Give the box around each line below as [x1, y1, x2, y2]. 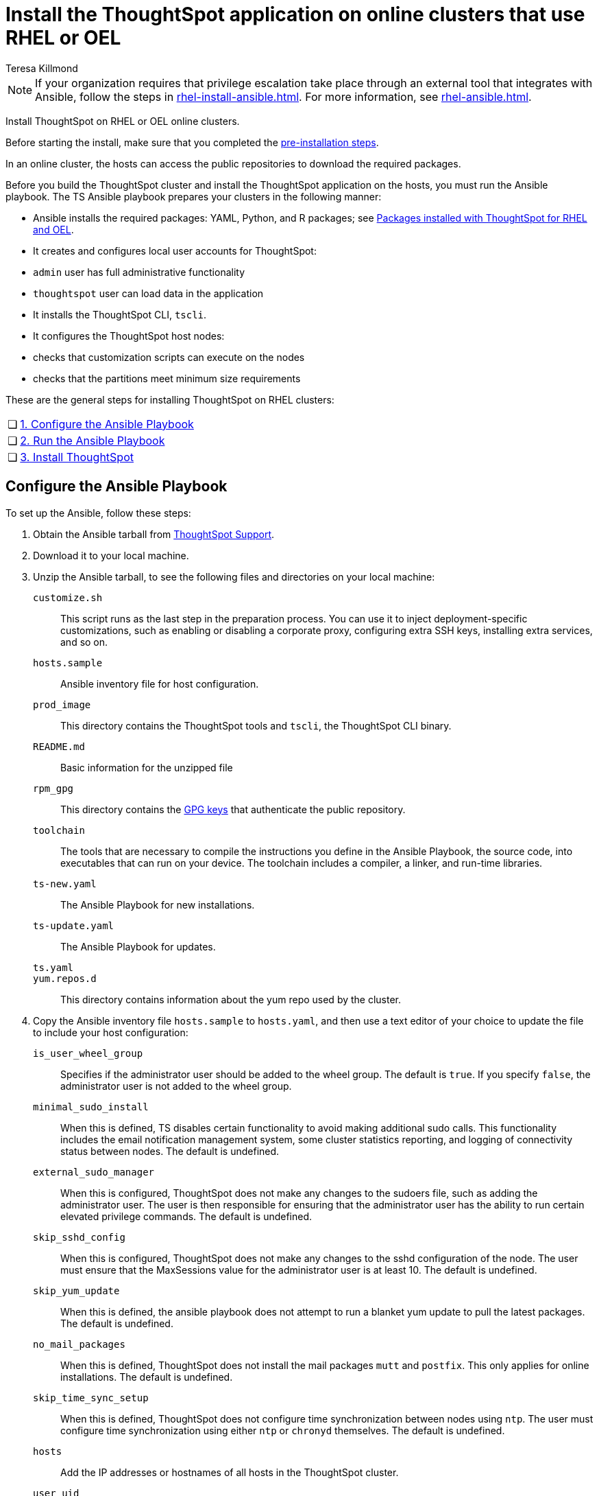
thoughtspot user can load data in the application [33, 287, 264, 299]
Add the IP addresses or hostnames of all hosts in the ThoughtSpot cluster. [60, 1466, 399, 1478]
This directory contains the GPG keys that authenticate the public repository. [60, 803, 406, 815]
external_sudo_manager [33, 1166, 155, 1178]
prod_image [33, 699, 91, 710]
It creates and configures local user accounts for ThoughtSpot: [33, 244, 317, 257]
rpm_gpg [33, 782, 74, 794]
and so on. [60, 635, 108, 648]
